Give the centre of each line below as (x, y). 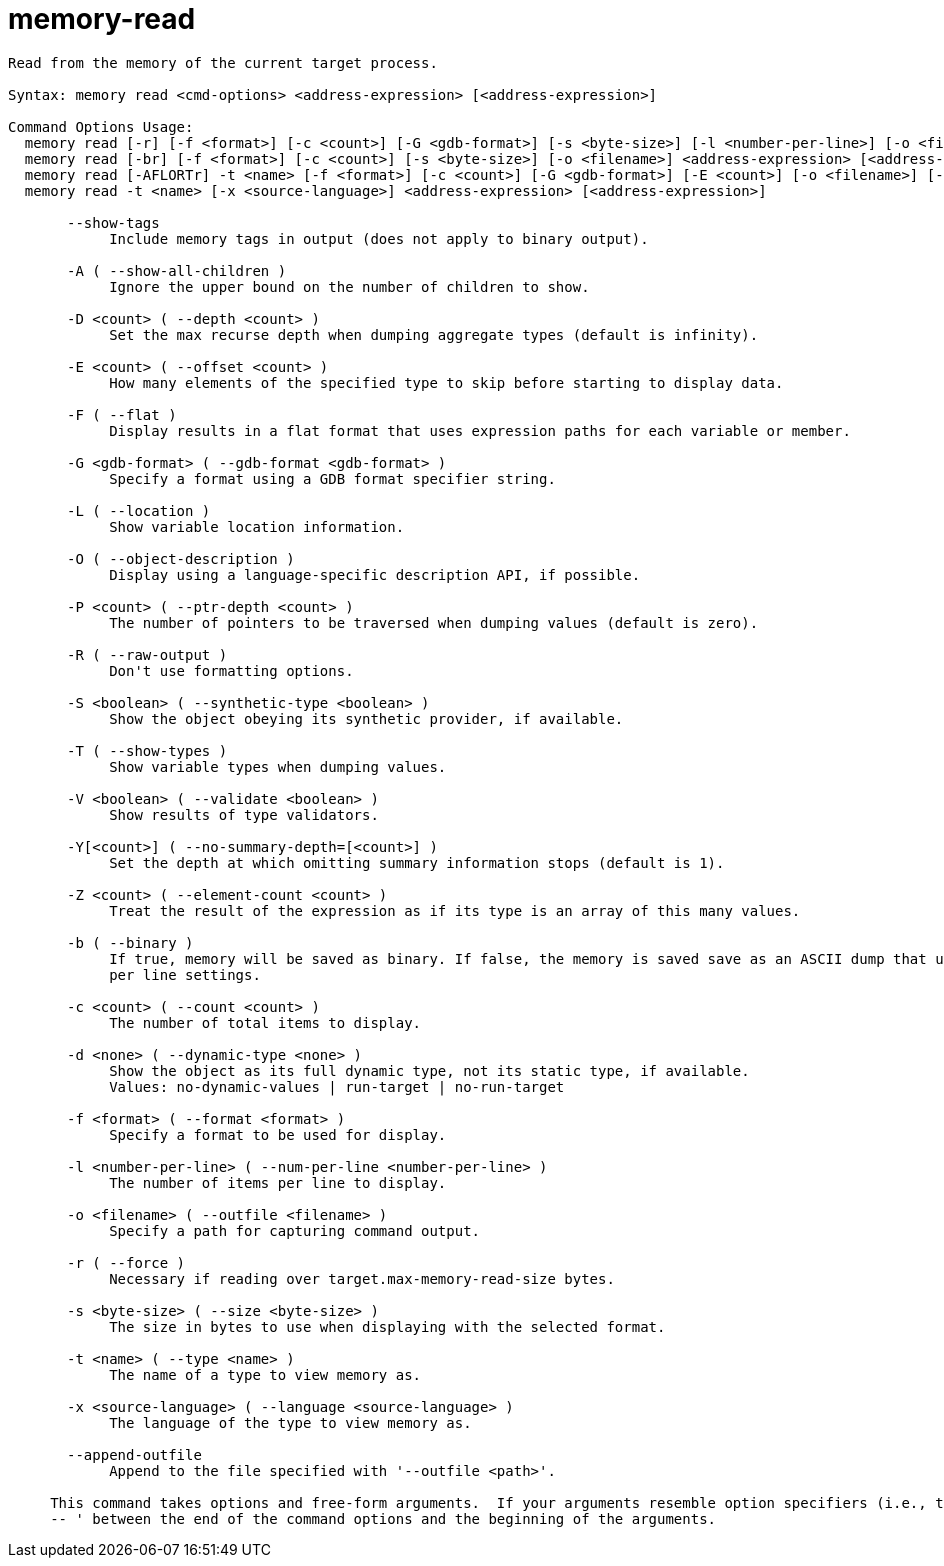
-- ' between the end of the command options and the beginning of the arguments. (383, 1518)
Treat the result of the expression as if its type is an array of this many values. (455, 910)
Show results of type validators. (244, 814)
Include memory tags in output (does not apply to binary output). (379, 238)
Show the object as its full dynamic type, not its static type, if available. (429, 1070)
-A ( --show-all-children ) (177, 270)
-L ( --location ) (139, 510)
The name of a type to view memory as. (265, 1374)
